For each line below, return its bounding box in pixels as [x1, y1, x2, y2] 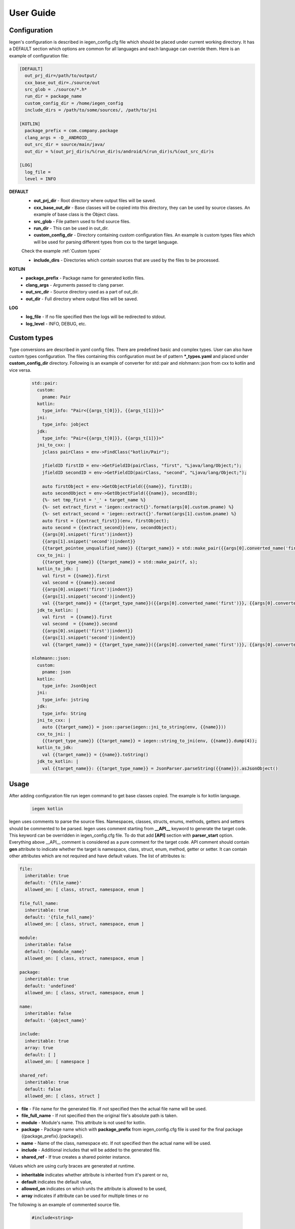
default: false [25, 1086, 61, 1092]
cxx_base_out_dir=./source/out [25, 80, 100, 86]
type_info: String [42, 710, 87, 716]
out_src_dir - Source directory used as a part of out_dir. [26, 289, 139, 295]
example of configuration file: [9, 53, 69, 59]
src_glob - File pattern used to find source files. [33, 218, 131, 224]
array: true [25, 1045, 54, 1051]
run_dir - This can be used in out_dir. [33, 225, 109, 231]
